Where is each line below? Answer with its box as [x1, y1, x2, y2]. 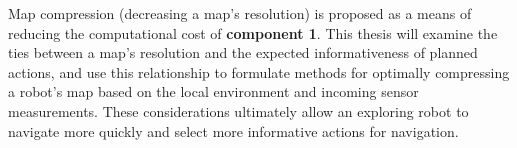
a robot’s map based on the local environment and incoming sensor [8, 81, 419, 102]
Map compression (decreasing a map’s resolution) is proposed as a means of [8, 3, 472, 23]
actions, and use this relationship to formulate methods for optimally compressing [8, 61, 510, 82]
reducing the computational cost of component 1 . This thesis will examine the [8, 22, 498, 43]
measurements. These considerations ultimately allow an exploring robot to [8, 100, 469, 121]
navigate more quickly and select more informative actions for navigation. [8, 120, 459, 141]
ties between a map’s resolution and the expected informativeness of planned [8, 42, 478, 63]
